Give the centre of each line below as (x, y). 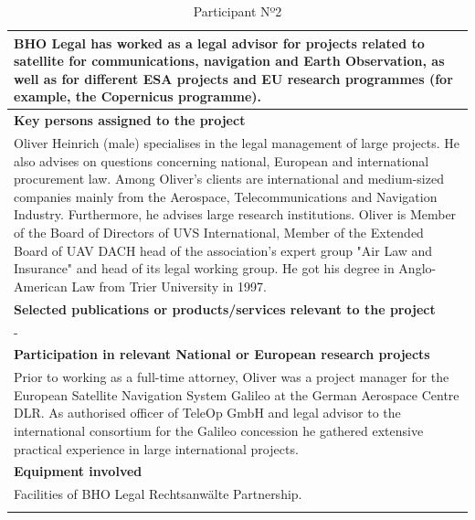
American (41, 286)
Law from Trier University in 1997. (169, 286)
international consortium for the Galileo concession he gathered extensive (219, 430)
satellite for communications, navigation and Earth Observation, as (229, 61)
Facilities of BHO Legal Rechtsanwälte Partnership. (158, 494)
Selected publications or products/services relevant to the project (225, 308)
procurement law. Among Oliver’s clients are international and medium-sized (229, 179)
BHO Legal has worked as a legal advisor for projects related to (219, 42)
